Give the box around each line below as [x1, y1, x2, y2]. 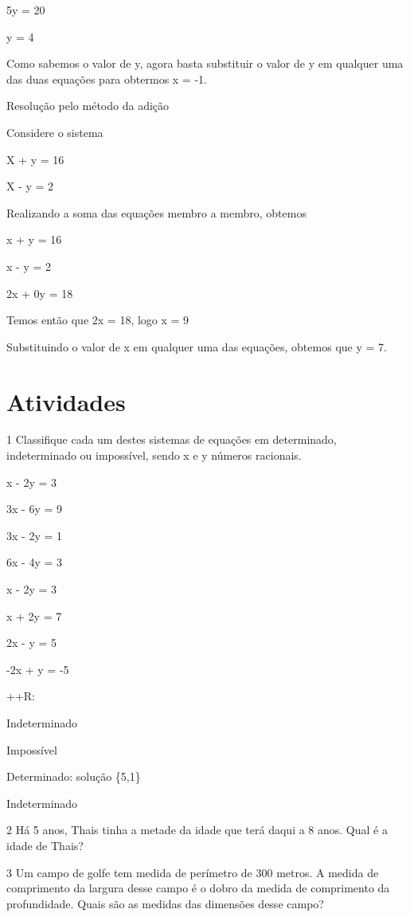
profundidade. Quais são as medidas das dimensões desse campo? [6, 895, 324, 911]
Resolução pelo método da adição [6, 97, 170, 114]
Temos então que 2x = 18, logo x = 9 [6, 312, 189, 328]
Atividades [6, 385, 126, 417]
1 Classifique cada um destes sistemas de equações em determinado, [6, 431, 337, 448]
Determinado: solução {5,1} [6, 768, 141, 785]
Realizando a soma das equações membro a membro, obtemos [6, 204, 307, 221]
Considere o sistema [6, 123, 103, 140]
